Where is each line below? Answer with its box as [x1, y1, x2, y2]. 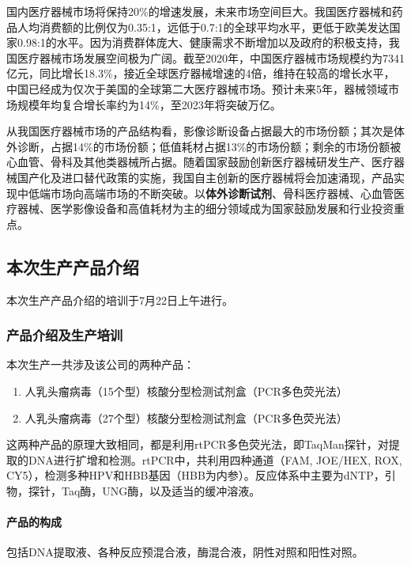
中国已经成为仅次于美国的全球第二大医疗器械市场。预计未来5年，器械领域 [6, 80, 388, 97]
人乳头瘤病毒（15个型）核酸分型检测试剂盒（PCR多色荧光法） [25, 382, 348, 399]
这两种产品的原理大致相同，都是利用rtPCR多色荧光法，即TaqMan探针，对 [6, 436, 389, 453]
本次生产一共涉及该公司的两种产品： [6, 356, 194, 373]
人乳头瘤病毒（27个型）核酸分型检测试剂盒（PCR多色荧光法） [25, 409, 348, 426]
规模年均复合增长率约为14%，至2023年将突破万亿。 [17, 96, 281, 112]
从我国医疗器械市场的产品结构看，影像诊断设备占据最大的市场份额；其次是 [6, 123, 394, 139]
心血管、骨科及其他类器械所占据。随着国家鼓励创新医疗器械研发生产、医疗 [6, 154, 394, 170]
